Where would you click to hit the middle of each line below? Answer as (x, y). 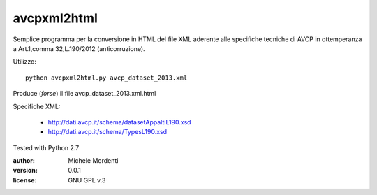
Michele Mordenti (93, 161)
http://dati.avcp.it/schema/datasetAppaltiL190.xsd (119, 122)
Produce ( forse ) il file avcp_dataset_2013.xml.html (84, 94)
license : (25, 180)
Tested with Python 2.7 (46, 147)
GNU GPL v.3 (87, 180)
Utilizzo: (24, 62)
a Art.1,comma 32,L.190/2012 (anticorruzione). (79, 48)
